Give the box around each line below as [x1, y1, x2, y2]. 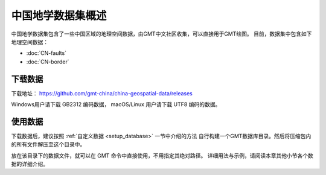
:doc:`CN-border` [26, 58, 69, 65]
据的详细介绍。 [11, 161, 48, 168]
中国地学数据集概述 [11, 9, 107, 22]
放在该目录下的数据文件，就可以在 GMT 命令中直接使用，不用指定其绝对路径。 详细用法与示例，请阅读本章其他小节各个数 [11, 151, 313, 159]
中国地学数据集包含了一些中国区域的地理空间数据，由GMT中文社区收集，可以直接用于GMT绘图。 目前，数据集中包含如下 [11, 30, 312, 37]
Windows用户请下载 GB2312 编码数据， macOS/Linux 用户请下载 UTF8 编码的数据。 [11, 101, 221, 108]
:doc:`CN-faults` [26, 49, 66, 57]
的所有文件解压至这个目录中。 [11, 141, 86, 148]
